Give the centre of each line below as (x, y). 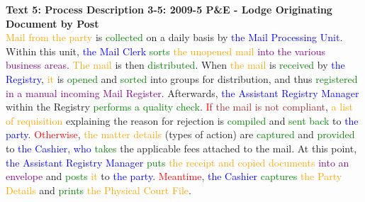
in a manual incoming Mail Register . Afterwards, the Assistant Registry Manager (182, 92)
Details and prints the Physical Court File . (99, 190)
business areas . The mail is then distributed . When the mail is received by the (175, 65)
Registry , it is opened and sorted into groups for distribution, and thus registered (182, 78)
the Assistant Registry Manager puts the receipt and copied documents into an (178, 162)
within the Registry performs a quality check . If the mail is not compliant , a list (180, 107)
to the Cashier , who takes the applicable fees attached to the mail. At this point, (181, 148)
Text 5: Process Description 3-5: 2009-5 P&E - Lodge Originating (169, 9)
